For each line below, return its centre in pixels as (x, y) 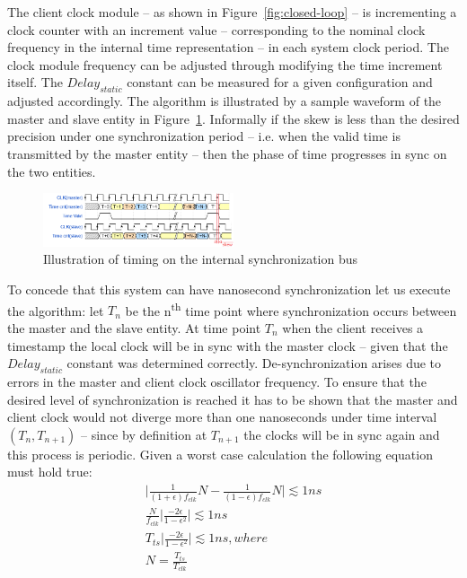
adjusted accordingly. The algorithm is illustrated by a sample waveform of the (225, 101)
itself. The (35, 82)
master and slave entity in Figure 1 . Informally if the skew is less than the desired (233, 118)
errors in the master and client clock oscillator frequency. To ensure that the (217, 381)
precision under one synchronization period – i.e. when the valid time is (204, 136)
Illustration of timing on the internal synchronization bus (201, 259)
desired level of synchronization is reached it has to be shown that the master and (233, 399)
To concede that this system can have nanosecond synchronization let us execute (229, 289)
